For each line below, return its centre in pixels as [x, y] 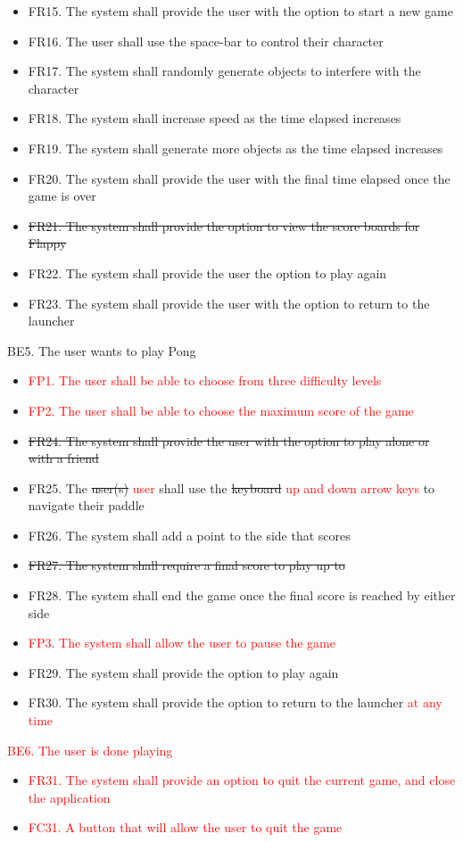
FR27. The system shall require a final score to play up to [186, 565]
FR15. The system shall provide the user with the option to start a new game [240, 11]
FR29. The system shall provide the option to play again [183, 672]
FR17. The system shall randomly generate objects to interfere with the [224, 71]
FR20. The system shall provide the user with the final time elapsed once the [239, 178]
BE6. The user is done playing [90, 750]
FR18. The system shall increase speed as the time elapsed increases [215, 118]
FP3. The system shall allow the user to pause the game [182, 643]
